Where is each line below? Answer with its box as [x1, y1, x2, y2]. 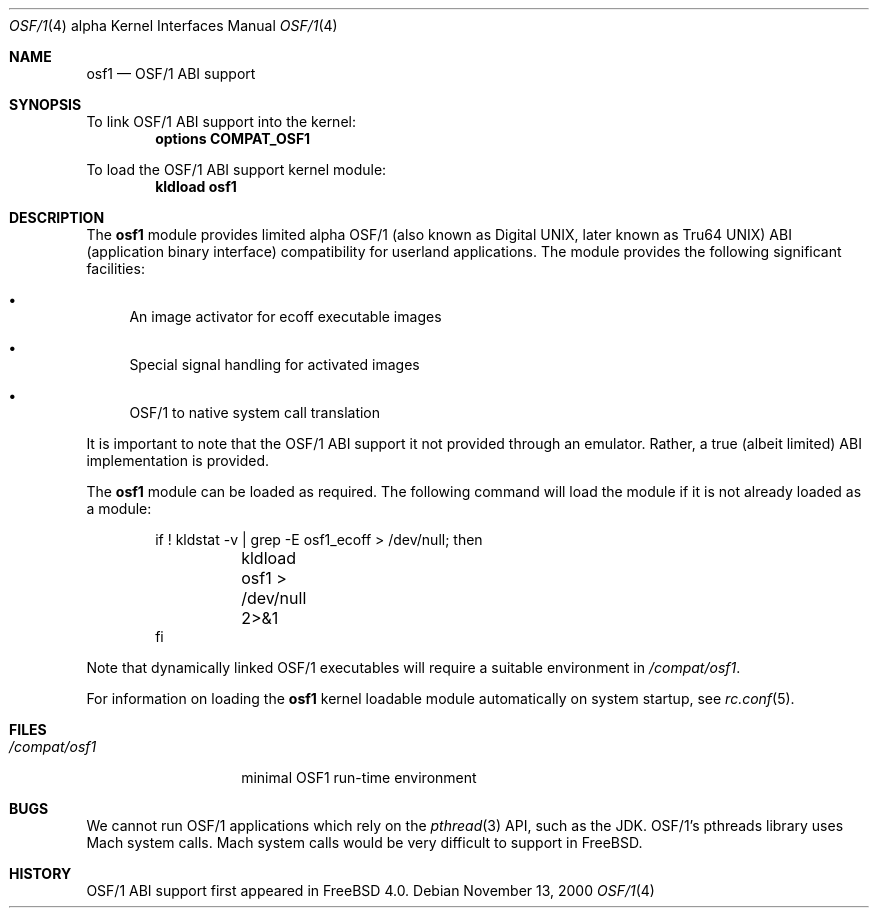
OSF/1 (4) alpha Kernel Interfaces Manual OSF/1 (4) [9, 17, 338, 34]
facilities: [86, 260, 145, 277]
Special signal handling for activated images [129, 356, 420, 373]
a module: [86, 500, 152, 517]
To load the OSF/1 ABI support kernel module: [86, 161, 387, 178]
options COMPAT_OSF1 [155, 130, 311, 147]
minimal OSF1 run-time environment [241, 769, 477, 786]
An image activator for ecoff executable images [129, 308, 442, 325]
